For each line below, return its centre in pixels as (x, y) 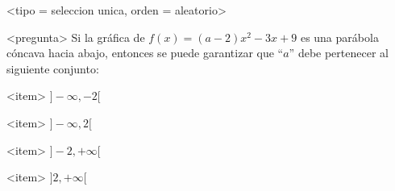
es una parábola (339, 37)
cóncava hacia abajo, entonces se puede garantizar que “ (145, 53)
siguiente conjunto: (53, 68)
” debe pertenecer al (339, 53)
